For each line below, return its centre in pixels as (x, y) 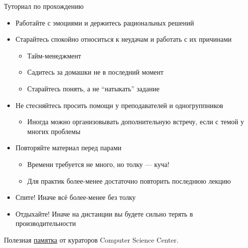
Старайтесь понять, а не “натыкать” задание (93, 88)
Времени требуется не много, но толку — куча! (98, 164)
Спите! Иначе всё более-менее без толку (76, 197)
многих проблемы (54, 131)
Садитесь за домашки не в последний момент (95, 72)
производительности (46, 223)
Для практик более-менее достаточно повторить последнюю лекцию (129, 180)
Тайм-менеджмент (54, 55)
